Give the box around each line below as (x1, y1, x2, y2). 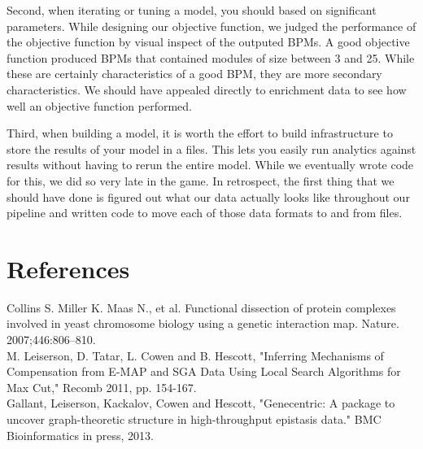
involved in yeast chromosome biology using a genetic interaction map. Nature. (7, 315, 399, 332)
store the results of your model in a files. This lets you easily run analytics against (7, 140, 416, 157)
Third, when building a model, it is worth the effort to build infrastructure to (7, 124, 393, 142)
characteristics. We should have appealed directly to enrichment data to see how (7, 81, 407, 98)
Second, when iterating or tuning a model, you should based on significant (7, 2, 377, 18)
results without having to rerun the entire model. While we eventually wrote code (7, 156, 414, 173)
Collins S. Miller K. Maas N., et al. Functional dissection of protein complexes (7, 299, 396, 316)
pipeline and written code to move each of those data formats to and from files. (7, 204, 403, 221)
